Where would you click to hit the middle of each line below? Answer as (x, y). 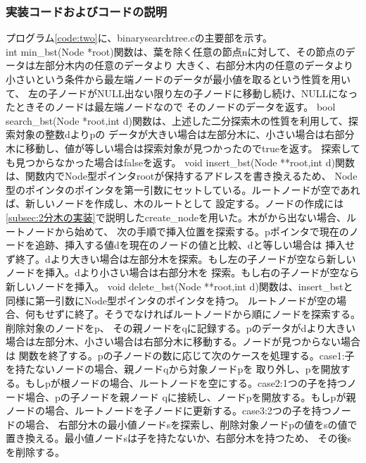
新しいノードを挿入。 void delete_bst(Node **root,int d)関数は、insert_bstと (179, 286)
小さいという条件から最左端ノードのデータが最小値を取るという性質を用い (178, 79)
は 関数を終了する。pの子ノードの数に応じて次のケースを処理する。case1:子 (180, 355)
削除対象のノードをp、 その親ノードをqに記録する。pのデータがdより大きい (181, 327)
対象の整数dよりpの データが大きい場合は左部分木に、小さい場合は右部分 (185, 134)
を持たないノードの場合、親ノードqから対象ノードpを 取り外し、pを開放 (173, 369)
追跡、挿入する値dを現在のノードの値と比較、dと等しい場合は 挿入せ (195, 245)
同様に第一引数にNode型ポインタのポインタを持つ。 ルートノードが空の (171, 300)
